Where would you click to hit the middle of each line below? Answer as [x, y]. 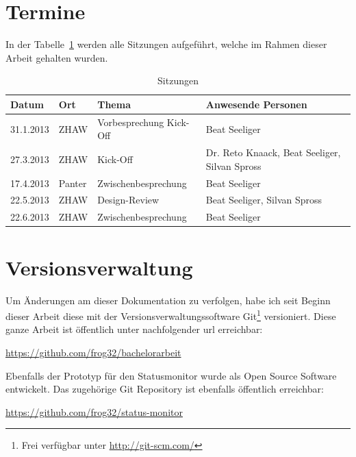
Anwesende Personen [256, 104]
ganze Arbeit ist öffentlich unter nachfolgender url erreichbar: [134, 329]
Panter [73, 183]
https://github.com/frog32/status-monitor [94, 411]
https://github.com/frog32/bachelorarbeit [93, 352]
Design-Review [128, 200]
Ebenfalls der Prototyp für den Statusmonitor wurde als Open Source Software [171, 375]
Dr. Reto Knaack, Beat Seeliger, [273, 152]
